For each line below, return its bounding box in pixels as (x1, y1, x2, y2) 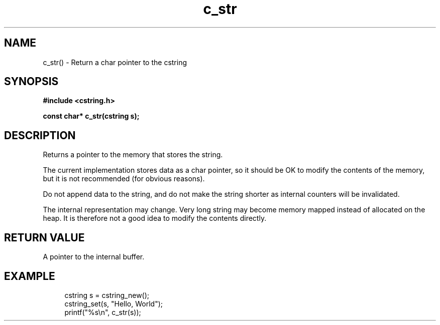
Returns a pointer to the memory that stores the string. (43, 150, 223, 159)
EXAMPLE (4, 269, 55, 282)
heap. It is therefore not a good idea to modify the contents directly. (43, 214, 267, 223)
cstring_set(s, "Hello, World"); (64, 299, 163, 308)
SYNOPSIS (4, 75, 59, 88)
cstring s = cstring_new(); (64, 290, 150, 299)
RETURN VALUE (4, 231, 85, 244)
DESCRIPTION (4, 129, 76, 142)
